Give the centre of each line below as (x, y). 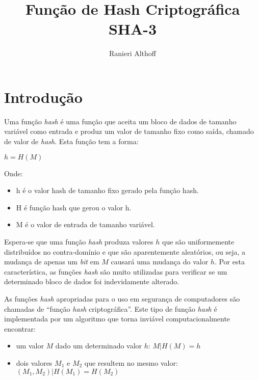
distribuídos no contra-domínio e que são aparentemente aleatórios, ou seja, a (125, 251)
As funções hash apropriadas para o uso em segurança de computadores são (122, 298)
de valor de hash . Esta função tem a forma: (71, 141)
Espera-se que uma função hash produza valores (79, 241)
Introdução (43, 97)
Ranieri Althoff (133, 53)
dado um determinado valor (99, 346)
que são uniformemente (198, 241)
